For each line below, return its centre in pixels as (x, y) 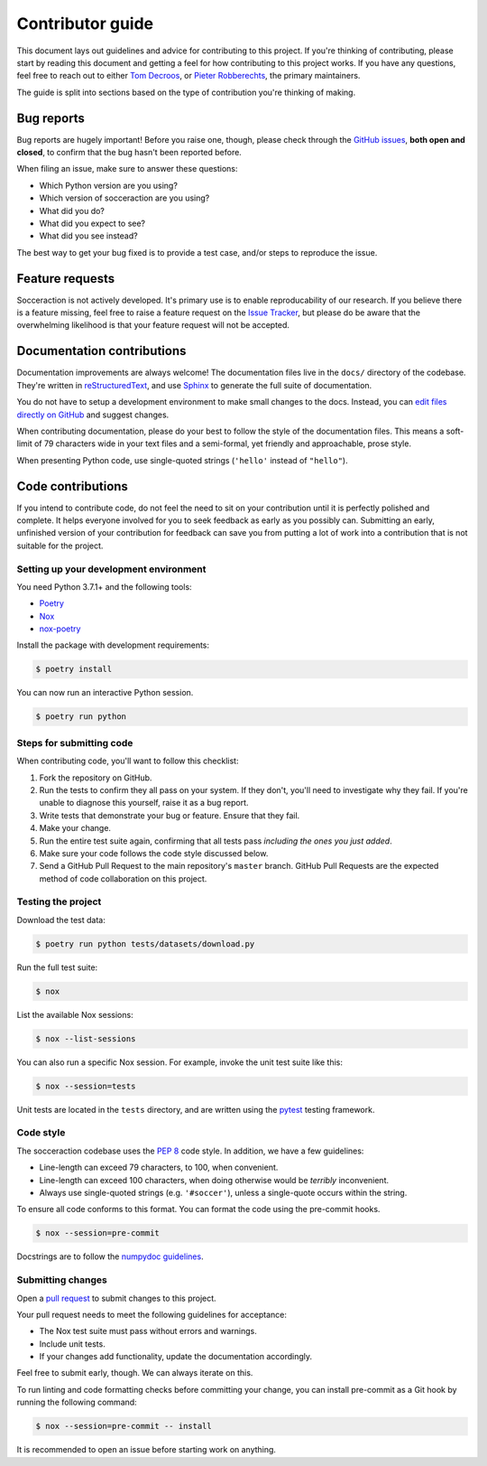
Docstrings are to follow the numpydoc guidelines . (110, 1256)
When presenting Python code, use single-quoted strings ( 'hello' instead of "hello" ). (182, 460)
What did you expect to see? (92, 223)
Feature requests (66, 279)
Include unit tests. (72, 1344)
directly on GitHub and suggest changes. (93, 415)
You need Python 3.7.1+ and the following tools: (105, 586)
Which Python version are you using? (108, 185)
